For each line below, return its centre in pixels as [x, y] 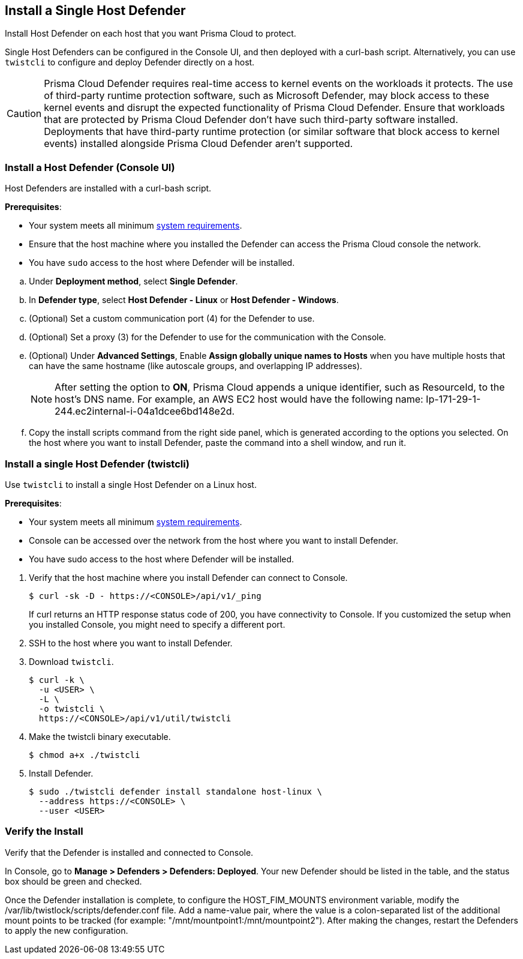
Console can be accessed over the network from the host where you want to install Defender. [214, 540]
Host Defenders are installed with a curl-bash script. [108, 188]
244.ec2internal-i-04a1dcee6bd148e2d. [145, 411]
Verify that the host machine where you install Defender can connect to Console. [188, 577]
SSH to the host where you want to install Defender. [131, 643]
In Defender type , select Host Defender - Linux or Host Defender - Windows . [184, 300]
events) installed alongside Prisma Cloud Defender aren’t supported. [199, 144]
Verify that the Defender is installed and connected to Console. [129, 852]
